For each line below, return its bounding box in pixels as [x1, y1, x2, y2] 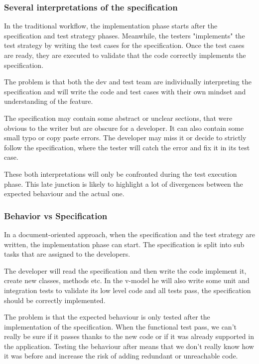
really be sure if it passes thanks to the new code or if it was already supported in [4, 331, 254, 342]
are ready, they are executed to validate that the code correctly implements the [4, 50, 246, 60]
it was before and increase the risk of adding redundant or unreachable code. [4, 351, 238, 361]
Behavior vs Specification [4, 209, 108, 222]
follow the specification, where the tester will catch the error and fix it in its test [4, 142, 250, 152]
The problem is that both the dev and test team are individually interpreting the [4, 76, 252, 87]
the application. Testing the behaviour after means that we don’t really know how [4, 341, 254, 351]
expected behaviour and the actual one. [4, 188, 125, 199]
